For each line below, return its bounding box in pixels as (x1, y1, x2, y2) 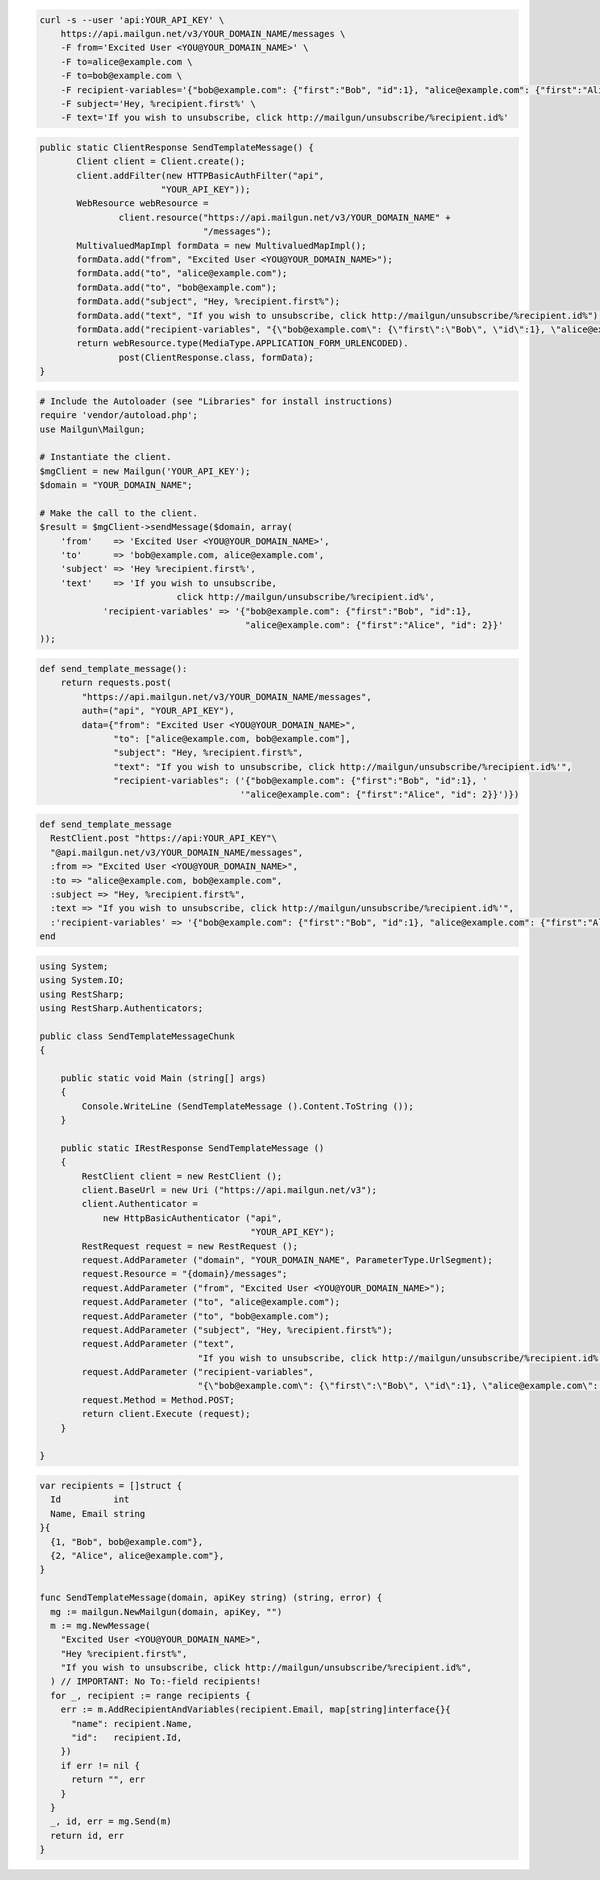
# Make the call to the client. (39, 507, 199, 519)
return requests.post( (60, 677, 172, 689)
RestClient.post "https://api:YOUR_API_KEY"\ (50, 833, 277, 844)
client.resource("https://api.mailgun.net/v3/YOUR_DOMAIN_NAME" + (118, 211, 452, 223)
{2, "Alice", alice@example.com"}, (50, 1550, 225, 1561)
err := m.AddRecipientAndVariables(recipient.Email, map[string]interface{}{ (60, 1704, 452, 1715)
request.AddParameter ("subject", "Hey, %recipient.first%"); (81, 1324, 394, 1335)
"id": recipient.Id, (71, 1732, 183, 1744)
